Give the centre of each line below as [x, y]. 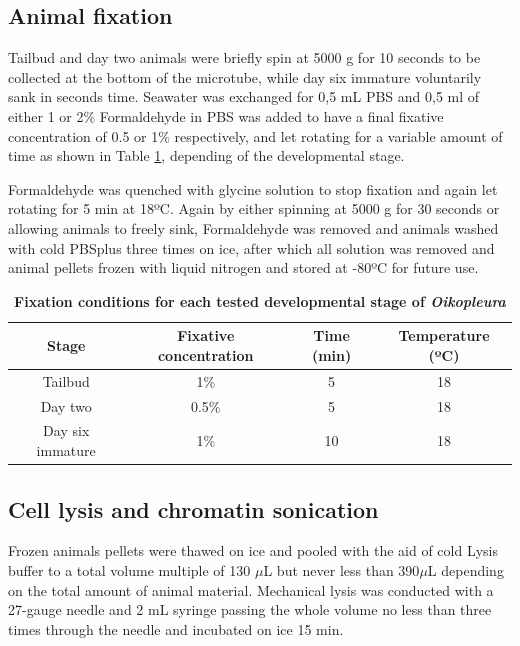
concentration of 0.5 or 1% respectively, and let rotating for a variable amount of [255, 135]
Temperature [444, 335]
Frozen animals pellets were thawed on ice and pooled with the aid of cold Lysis [253, 550]
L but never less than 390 [341, 569]
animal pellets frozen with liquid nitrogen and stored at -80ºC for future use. [243, 267]
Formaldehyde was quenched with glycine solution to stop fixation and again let [253, 188]
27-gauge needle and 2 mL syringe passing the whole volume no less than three [250, 609]
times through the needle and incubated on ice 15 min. [176, 628]
